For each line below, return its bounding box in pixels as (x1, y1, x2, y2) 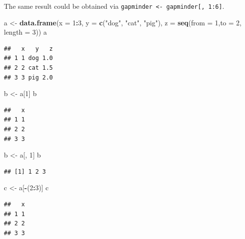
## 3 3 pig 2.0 (4, 74, 53, 81)
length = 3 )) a (4, 27, 47, 37)
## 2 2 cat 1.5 (4, 64, 53, 72)
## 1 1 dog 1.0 (4, 55, 53, 62)
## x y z (4, 45, 53, 52)
